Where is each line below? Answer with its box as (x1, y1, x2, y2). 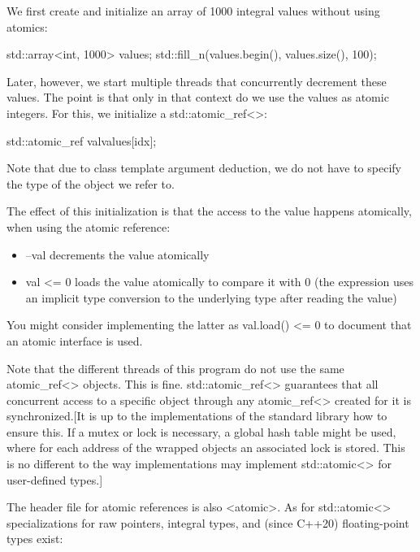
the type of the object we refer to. (6, 175, 175, 192)
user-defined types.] (6, 471, 103, 488)
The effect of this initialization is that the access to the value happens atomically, (6, 202, 412, 219)
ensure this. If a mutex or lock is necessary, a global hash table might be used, (6, 423, 396, 440)
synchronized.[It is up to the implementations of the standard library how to (6, 407, 388, 424)
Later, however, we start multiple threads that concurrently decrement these (6, 72, 387, 89)
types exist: (6, 530, 63, 547)
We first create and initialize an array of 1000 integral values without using (6, 2, 380, 19)
